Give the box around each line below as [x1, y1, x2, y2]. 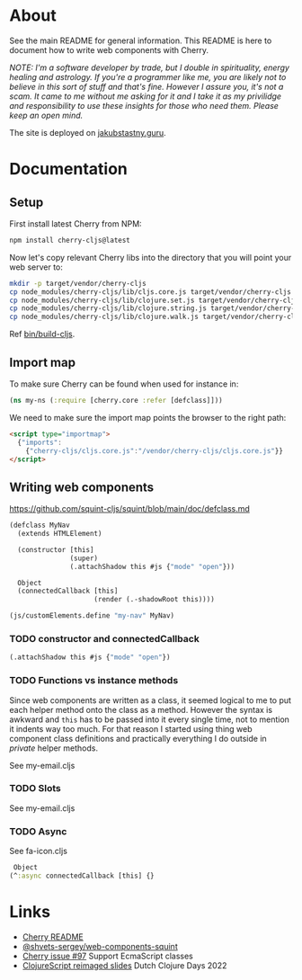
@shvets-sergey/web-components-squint [22, 940, 178, 951]
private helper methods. [9, 743, 99, 753]
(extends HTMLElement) [17, 530, 102, 539]
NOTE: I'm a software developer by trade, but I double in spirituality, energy [9, 62, 290, 73]
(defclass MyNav [9, 521, 70, 530]
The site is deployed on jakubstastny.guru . [9, 127, 166, 138]
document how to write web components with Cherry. [9, 44, 209, 55]
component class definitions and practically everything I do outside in [9, 733, 267, 744]
